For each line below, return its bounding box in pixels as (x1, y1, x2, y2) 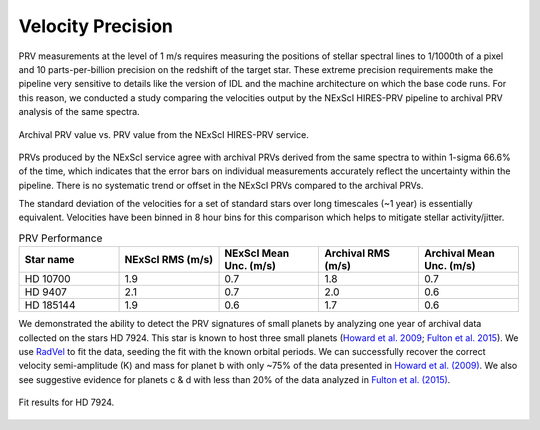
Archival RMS (324, 246, 390, 260)
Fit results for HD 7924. (18, 396, 115, 409)
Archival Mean (423, 246, 495, 260)
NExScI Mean (224, 246, 290, 260)
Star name (24, 253, 75, 267)
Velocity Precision (18, 15, 174, 37)
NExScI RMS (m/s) (124, 253, 214, 267)
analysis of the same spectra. (18, 106, 140, 118)
